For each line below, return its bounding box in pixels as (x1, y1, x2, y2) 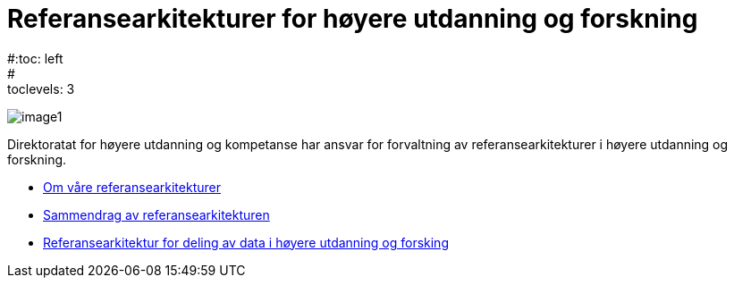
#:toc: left (7, 50, 63, 66)
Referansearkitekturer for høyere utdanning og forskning (7, 4, 698, 34)
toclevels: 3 (7, 80, 75, 96)
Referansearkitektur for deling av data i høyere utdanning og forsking (43, 234, 449, 250)
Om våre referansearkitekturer (43, 179, 221, 195)
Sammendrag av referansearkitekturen (43, 206, 270, 222)
